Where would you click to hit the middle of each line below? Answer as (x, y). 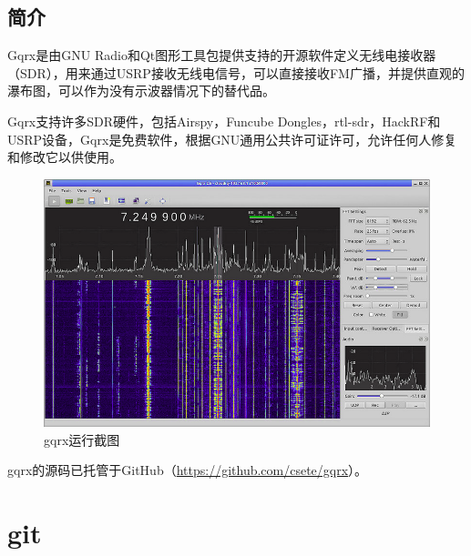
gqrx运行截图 (82, 439)
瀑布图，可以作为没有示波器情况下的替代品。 (141, 91)
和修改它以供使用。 (65, 157)
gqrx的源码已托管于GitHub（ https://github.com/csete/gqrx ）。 (188, 470)
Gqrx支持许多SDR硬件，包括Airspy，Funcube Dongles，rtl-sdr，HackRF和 (224, 121)
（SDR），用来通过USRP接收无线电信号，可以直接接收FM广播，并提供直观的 (236, 72)
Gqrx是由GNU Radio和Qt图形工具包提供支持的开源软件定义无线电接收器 (222, 55)
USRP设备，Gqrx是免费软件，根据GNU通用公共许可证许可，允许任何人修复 (232, 139)
